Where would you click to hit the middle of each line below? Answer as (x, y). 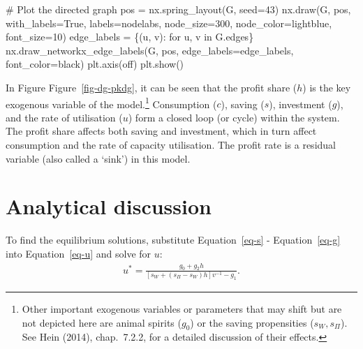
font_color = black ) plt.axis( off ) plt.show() (95, 64)
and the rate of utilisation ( (64, 117)
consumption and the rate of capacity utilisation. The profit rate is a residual (171, 144)
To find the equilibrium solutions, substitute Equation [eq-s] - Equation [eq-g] (173, 240)
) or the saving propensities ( (252, 322)
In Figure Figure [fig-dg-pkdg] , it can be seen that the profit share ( (151, 87)
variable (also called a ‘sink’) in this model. (98, 158)
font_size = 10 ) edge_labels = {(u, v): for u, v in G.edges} (130, 37)
